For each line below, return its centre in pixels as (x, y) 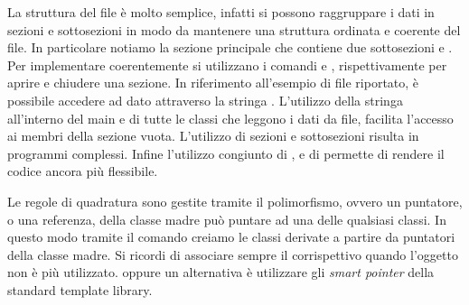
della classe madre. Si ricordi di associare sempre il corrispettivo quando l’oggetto (233, 254)
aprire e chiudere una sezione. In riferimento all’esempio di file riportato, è (213, 83)
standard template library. (80, 289)
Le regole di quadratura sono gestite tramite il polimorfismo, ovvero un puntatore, (235, 201)
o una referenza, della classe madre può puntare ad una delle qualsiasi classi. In (227, 219)
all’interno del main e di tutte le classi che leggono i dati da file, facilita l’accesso (230, 118)
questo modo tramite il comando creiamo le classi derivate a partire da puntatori (231, 237)
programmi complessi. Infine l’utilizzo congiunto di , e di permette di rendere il (226, 153)
